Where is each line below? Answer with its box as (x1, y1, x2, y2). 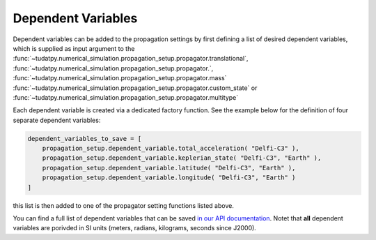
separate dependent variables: (13, 116, 101, 124)
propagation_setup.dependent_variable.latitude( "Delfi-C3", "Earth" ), (42, 164, 296, 172)
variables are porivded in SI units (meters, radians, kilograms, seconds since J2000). (13, 224, 257, 232)
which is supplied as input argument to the (13, 44, 135, 52)
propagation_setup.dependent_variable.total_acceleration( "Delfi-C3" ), (42, 144, 299, 153)
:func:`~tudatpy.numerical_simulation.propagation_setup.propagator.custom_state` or (13, 84, 258, 92)
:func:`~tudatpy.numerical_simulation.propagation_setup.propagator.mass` (13, 74, 227, 82)
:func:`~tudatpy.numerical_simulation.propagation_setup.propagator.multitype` (13, 93, 239, 101)
